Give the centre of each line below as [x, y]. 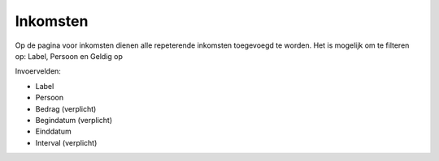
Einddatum [54, 131]
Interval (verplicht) [66, 142]
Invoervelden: [38, 71]
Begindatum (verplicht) [74, 120]
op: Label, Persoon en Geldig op [69, 56]
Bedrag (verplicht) [66, 108]
